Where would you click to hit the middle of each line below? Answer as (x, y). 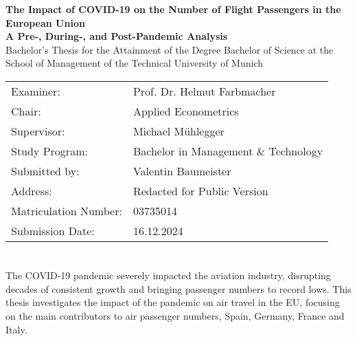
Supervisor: (38, 131)
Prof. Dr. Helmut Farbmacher (204, 91)
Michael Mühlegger (178, 131)
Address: (32, 190)
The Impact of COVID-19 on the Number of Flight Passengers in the (173, 9)
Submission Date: (53, 230)
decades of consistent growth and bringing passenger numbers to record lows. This (178, 288)
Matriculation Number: (67, 210)
